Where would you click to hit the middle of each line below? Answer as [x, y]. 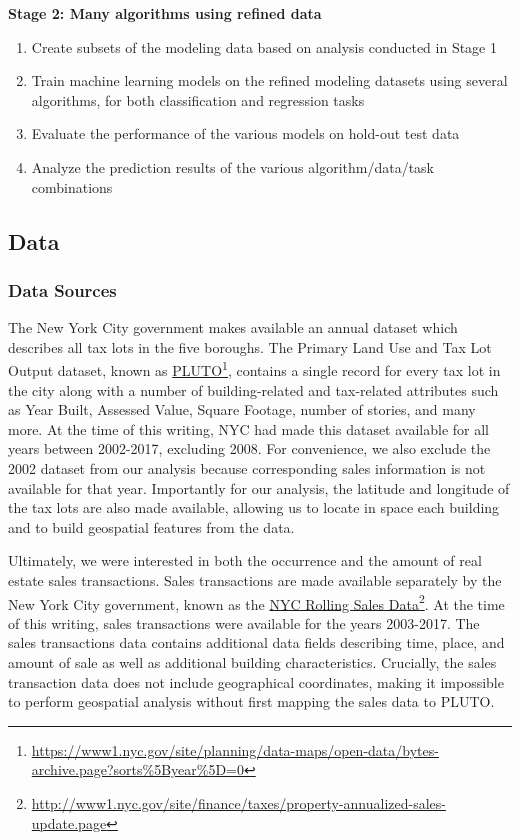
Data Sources [62, 289]
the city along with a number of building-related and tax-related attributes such [253, 389]
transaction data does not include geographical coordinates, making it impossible [256, 681]
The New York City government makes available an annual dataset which [233, 327]
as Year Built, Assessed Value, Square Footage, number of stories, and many [242, 409]
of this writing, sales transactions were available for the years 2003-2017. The [244, 622]
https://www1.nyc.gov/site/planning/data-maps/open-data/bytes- [235, 749]
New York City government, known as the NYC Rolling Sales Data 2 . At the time [256, 602]
